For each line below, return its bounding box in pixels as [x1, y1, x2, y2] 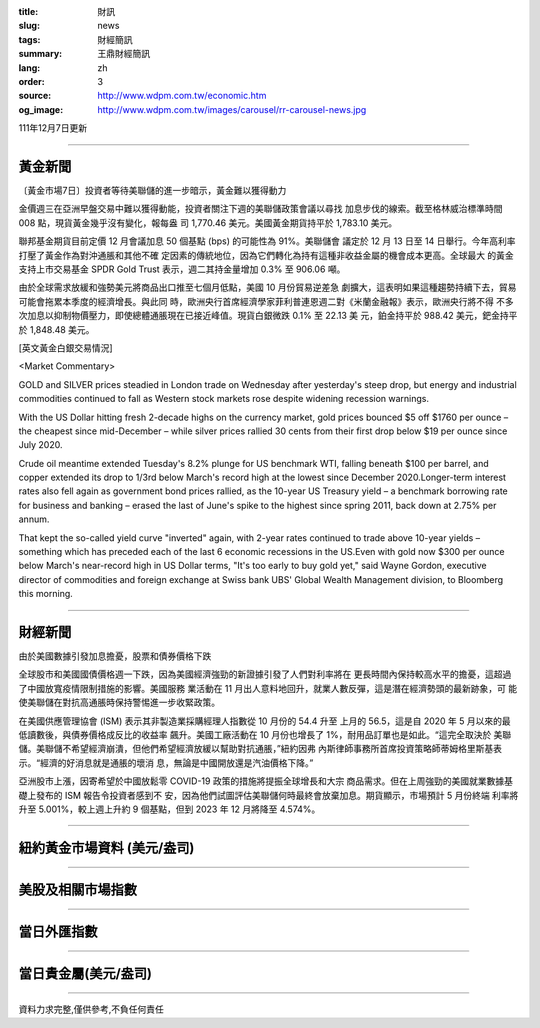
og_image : [18, 103, 64, 115]
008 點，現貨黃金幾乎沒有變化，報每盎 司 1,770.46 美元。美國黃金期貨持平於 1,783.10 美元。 [18, 216, 398, 229]
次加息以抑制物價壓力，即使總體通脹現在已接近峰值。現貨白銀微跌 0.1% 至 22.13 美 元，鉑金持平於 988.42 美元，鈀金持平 [18, 310, 518, 322]
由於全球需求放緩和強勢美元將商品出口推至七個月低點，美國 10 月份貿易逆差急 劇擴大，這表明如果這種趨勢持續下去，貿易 [18, 281, 517, 294]
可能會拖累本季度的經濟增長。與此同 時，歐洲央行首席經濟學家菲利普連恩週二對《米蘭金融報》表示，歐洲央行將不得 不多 [18, 295, 514, 307]
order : [18, 75, 45, 87]
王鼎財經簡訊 [97, 48, 150, 60]
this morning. [18, 588, 74, 600]
